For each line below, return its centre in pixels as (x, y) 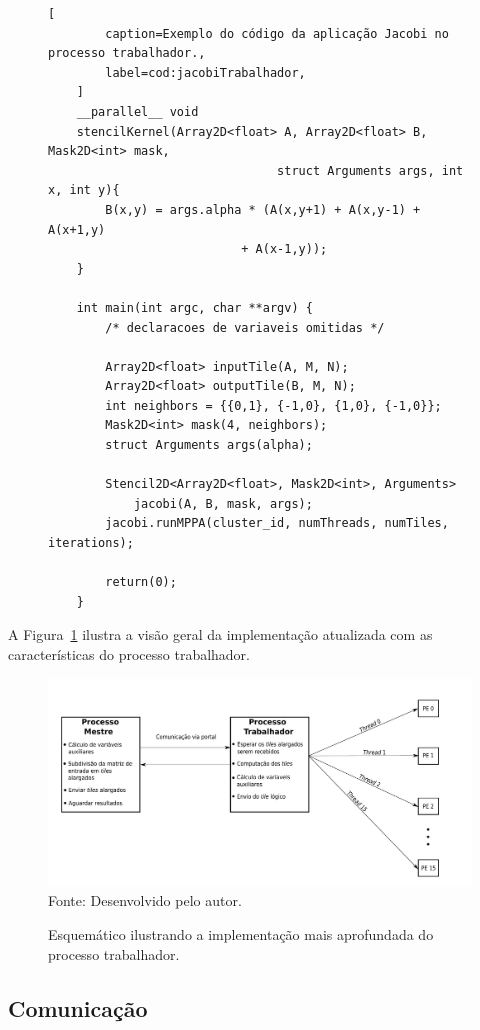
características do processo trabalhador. (129, 654)
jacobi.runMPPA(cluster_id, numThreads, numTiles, (277, 523)
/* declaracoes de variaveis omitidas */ (245, 327)
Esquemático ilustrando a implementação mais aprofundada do (241, 934)
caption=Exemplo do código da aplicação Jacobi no (277, 33)
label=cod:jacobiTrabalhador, (205, 72)
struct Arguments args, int (370, 170)
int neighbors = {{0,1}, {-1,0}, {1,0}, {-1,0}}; (273, 405)
